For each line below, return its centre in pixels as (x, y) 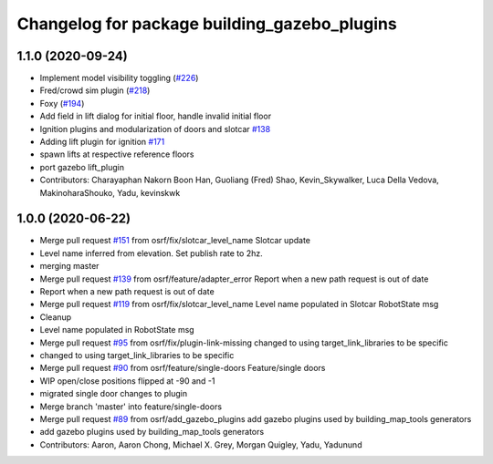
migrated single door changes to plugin (113, 394)
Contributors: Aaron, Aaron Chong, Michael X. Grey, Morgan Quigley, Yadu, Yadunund (201, 444)
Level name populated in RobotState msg (117, 330)
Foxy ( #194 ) (62, 103)
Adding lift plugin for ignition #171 (102, 142)
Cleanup (56, 317)
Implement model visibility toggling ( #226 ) (119, 78)
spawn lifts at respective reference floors (117, 154)
